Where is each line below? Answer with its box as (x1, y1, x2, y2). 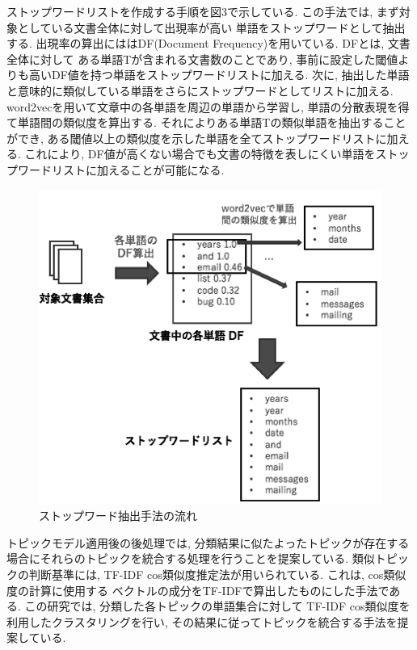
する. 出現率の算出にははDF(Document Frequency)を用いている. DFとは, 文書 (6, 35, 411, 52)
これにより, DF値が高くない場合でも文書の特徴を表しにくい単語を (24, 145, 376, 162)
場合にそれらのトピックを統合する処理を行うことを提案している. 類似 (6, 550, 375, 567)
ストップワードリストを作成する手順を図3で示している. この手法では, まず (6, 3, 399, 19)
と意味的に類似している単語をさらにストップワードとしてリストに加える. (6, 82, 394, 99)
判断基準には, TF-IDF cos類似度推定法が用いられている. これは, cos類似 (28, 565, 406, 582)
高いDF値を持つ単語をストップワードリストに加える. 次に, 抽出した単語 (28, 66, 410, 83)
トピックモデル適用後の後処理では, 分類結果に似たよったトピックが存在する (6, 534, 410, 551)
